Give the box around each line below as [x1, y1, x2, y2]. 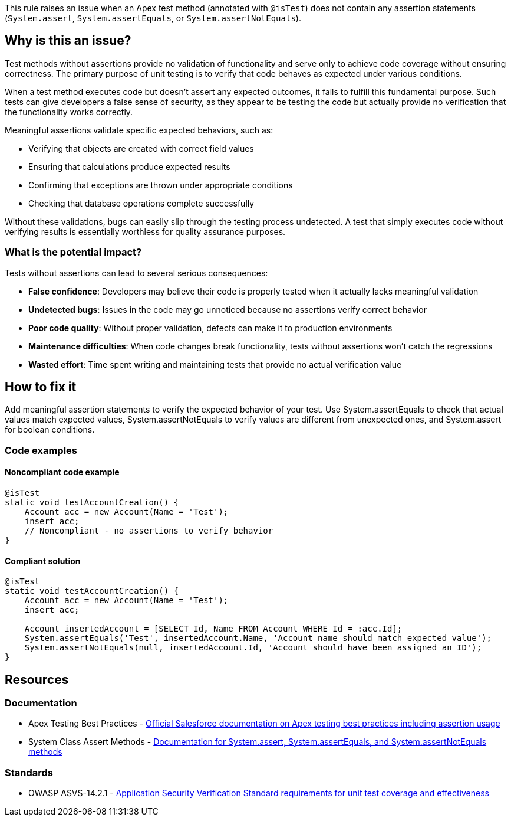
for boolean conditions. [5, 424, 95, 435]
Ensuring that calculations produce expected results [28, 161, 230, 172]
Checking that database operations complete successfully [28, 198, 255, 208]
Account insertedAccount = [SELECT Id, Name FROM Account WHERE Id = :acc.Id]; [24, 624, 403, 634]
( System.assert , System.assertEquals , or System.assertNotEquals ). [5, 13, 301, 23]
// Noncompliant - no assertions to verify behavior [24, 526, 273, 536]
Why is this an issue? [5, 33, 131, 48]
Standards [5, 766, 54, 779]
